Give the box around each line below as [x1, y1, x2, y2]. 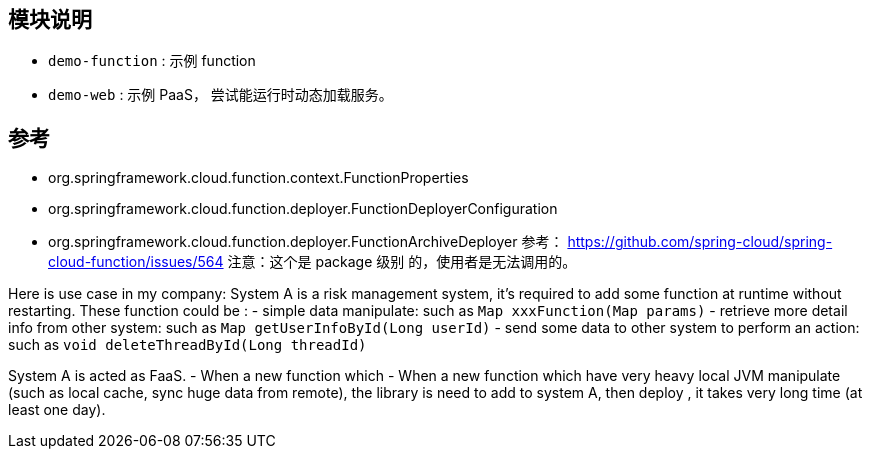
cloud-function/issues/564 [48, 253, 224, 271]
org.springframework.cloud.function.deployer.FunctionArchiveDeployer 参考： [48, 233, 564, 251]
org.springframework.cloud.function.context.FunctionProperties [48, 169, 469, 187]
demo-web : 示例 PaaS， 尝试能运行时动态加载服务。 [48, 86, 393, 104]
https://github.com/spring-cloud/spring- [567, 233, 833, 251]
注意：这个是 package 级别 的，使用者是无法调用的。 [227, 253, 577, 271]
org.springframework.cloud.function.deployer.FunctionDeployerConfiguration [48, 200, 558, 218]
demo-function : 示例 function [48, 52, 256, 70]
